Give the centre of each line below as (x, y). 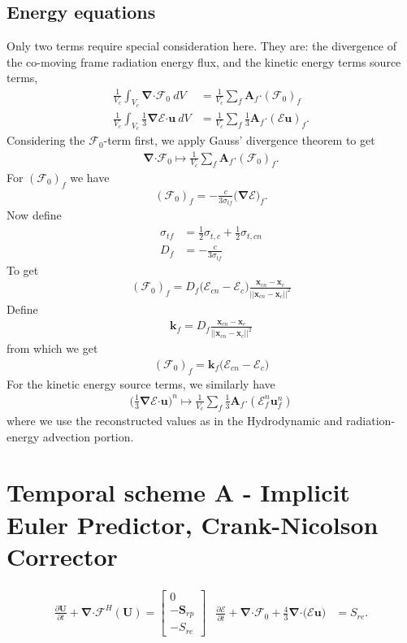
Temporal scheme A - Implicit (178, 492)
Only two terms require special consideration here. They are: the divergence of (201, 46)
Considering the (46, 140)
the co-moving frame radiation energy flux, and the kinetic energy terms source (204, 61)
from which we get (52, 348)
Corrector (62, 556)
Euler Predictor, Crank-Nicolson (193, 524)
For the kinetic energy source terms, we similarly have (141, 383)
